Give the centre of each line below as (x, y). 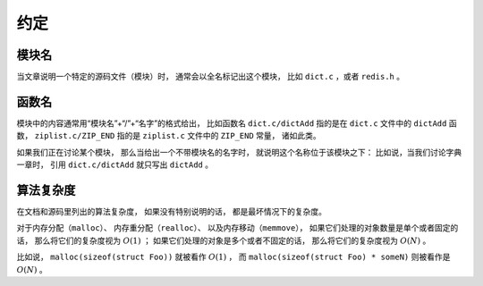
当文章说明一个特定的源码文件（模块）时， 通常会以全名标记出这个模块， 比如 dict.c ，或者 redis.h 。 (211, 77)
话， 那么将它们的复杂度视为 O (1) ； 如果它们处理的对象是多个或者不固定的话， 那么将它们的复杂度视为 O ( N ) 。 (224, 240)
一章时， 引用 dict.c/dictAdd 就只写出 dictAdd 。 (115, 164)
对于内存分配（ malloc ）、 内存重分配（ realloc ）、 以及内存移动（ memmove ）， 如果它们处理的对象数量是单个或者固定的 (237, 228)
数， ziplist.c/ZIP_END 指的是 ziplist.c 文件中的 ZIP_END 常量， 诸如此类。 (169, 136)
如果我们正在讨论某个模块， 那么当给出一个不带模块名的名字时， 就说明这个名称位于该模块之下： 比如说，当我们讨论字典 (239, 152)
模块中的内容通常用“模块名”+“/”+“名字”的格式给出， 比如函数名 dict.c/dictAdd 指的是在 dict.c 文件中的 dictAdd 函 (237, 123)
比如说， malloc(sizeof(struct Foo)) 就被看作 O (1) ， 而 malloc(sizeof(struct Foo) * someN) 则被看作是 (233, 257)
